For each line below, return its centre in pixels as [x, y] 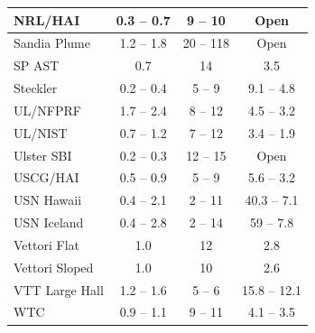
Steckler [36, 88]
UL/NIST [41, 132]
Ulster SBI [43, 155]
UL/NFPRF [47, 110]
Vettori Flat [46, 244]
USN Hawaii [48, 200]
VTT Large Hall [59, 289]
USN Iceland [49, 222]
